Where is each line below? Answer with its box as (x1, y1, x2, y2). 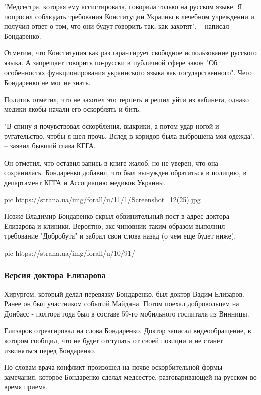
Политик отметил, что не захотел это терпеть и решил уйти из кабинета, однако (4, 94, 249, 104)
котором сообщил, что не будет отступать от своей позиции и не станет (4, 335, 223, 346)
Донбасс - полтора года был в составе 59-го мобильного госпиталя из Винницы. (4, 308, 249, 319)
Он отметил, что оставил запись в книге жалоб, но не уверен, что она (4, 157, 218, 168)
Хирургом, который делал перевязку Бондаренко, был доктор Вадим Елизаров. (4, 288, 244, 299)
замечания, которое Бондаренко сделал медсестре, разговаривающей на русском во (4, 371, 257, 382)
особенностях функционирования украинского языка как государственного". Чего (4, 67, 252, 77)
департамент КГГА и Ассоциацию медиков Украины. (4, 177, 166, 187)
